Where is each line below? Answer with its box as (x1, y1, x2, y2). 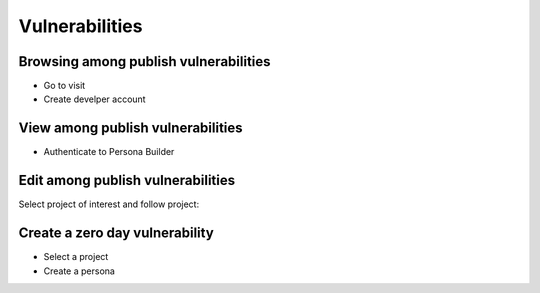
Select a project (43, 251, 109, 263)
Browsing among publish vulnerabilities (18, 53, 271, 70)
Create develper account (43, 93, 146, 105)
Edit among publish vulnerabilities (18, 172, 235, 189)
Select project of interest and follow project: (18, 198, 200, 210)
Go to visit (43, 80, 86, 92)
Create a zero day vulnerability (18, 225, 214, 242)
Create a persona (43, 265, 115, 277)
